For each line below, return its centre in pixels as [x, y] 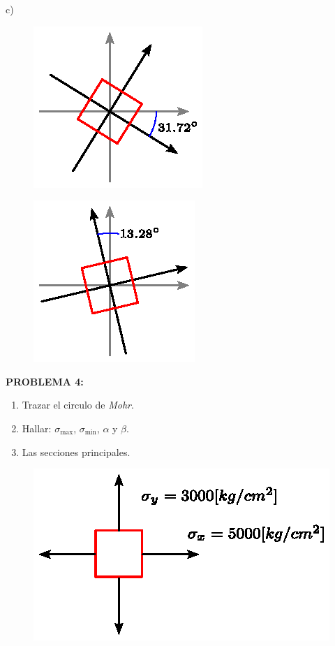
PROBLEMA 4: [45, 381]
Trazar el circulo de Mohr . [78, 405]
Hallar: [37, 428]
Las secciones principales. [76, 452]
